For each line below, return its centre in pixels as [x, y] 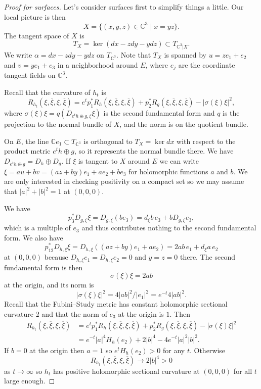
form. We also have [34, 237]
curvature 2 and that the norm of [56, 313]
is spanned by [185, 55]
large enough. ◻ [30, 381]
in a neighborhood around [98, 64]
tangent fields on [30, 75]
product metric [27, 151]
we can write [179, 160]
